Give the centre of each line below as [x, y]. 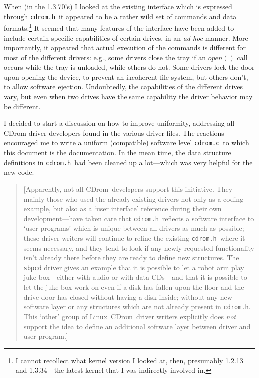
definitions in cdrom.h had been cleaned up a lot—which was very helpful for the [128, 162]
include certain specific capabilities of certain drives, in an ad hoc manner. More [126, 38]
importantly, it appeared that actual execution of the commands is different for [125, 48]
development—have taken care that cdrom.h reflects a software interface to [139, 218]
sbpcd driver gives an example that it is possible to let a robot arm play [134, 267]
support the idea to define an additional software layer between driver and [137, 326]
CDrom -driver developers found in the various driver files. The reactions [114, 133]
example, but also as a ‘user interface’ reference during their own [123, 208]
